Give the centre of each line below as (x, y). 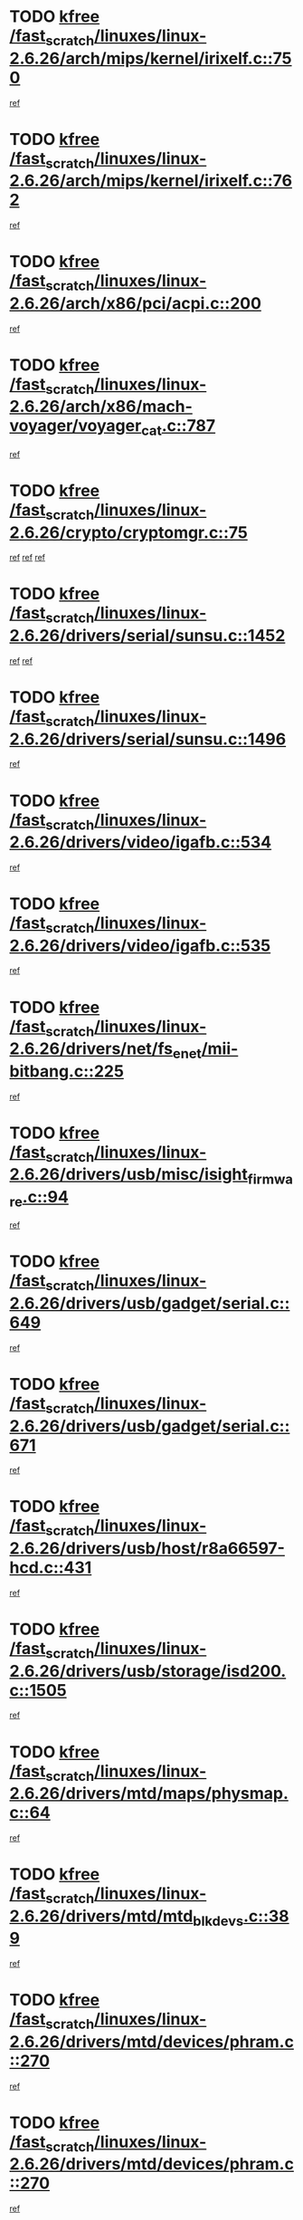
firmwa (270, 1179)
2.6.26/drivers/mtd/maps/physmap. (149, 1794)
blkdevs (218, 1921)
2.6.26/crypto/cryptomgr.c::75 (129, 532)
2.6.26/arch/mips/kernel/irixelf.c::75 (151, 58)
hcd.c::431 (51, 1568)
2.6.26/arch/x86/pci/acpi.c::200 (136, 303)
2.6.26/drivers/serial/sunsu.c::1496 (148, 739)
